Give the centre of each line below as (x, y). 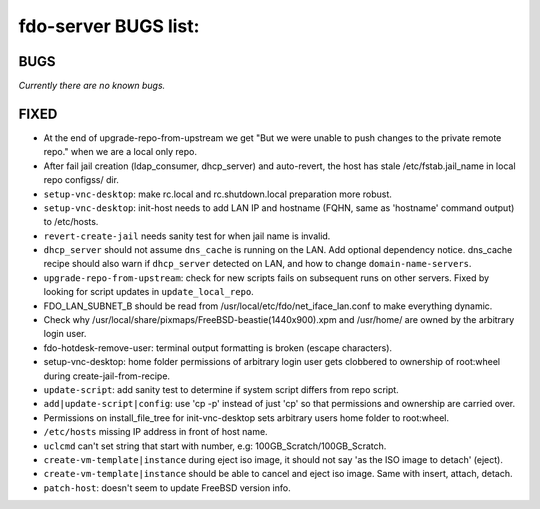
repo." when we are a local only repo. (120, 152)
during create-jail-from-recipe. (106, 376)
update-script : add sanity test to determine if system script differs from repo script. (221, 389)
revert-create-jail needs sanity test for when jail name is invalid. (187, 236)
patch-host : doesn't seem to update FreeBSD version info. (167, 487)
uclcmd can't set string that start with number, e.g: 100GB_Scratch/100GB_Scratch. (215, 446)
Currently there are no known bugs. (92, 86)
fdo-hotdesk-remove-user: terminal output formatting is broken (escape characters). (218, 347)
